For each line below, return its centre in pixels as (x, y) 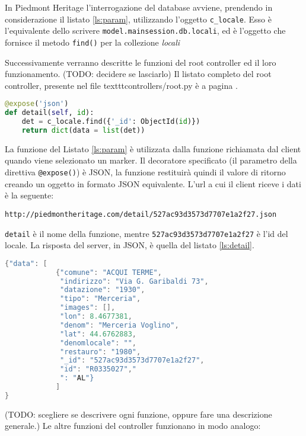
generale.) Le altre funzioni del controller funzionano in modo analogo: (133, 426)
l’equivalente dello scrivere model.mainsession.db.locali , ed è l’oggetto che (145, 31)
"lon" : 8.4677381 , (96, 317)
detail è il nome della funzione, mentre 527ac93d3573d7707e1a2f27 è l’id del (146, 233)
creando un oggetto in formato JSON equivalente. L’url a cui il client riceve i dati (153, 183)
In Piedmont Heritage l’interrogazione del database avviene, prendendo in (139, 7)
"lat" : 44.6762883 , (98, 334)
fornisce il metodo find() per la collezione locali (93, 42)
